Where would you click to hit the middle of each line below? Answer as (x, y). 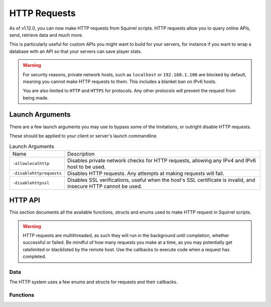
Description (81, 154)
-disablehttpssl (31, 183)
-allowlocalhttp (31, 164)
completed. (34, 257)
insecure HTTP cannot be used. (105, 186)
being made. (36, 97)
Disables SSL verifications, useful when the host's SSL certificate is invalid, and (161, 180)
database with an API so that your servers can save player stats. (76, 51)
